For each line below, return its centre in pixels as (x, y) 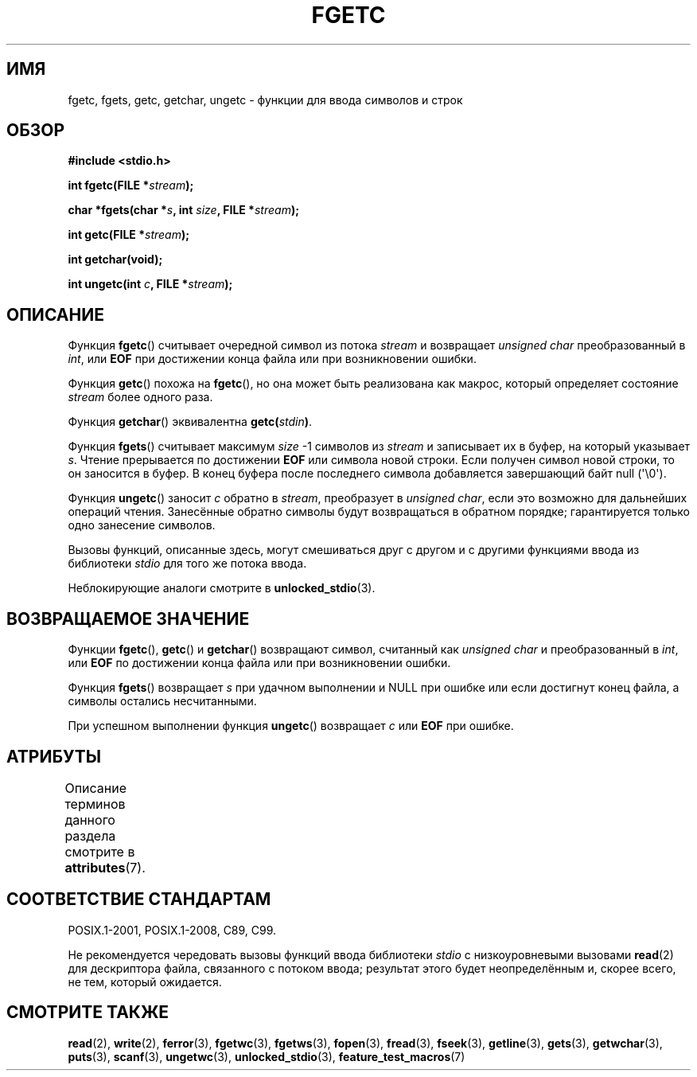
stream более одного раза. (140, 397)
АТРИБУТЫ (54, 756)
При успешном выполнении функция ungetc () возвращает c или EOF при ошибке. (291, 726)
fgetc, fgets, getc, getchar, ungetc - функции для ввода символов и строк (265, 100)
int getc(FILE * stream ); (129, 235)
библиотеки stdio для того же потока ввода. (187, 564)
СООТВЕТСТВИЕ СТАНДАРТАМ (139, 899)
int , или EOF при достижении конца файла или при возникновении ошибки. (272, 359)
